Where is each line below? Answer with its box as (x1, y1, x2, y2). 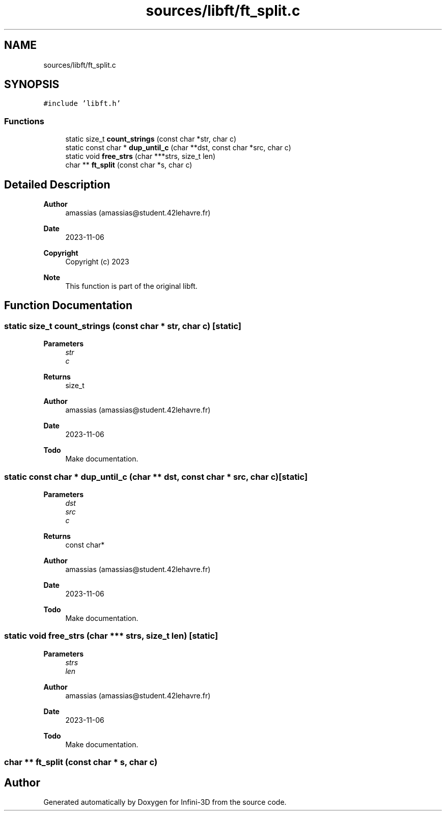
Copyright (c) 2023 (65, 257, 129, 266)
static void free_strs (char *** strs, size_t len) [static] (4, 631, 218, 641)
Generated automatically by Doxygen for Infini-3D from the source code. (43, 797, 287, 806)
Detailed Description (4, 178, 110, 191)
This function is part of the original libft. (65, 282, 198, 291)
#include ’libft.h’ (43, 99, 121, 108)
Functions (4, 116, 44, 126)
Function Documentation (4, 299, 132, 312)
